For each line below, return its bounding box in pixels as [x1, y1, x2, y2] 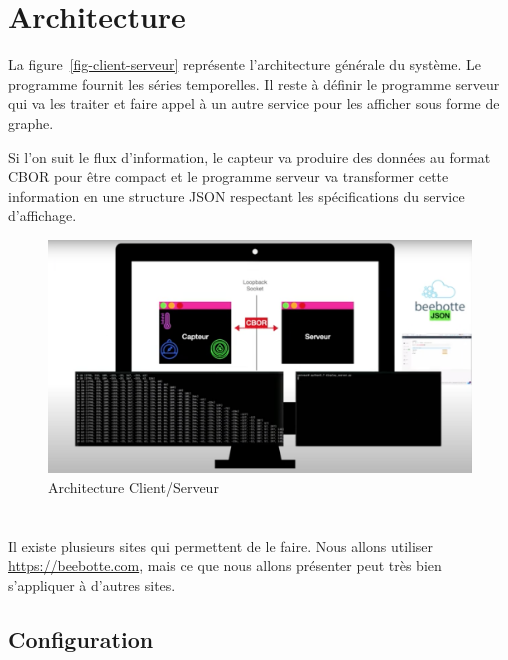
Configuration [8, 623, 154, 654]
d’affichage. [8, 205, 77, 226]
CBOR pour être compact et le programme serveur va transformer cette [8, 166, 449, 187]
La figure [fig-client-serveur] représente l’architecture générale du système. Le [8, 54, 482, 75]
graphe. [8, 112, 54, 133]
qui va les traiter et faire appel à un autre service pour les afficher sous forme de [8, 93, 500, 114]
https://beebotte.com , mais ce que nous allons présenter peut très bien [8, 555, 442, 576]
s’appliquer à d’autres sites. [8, 574, 176, 595]
